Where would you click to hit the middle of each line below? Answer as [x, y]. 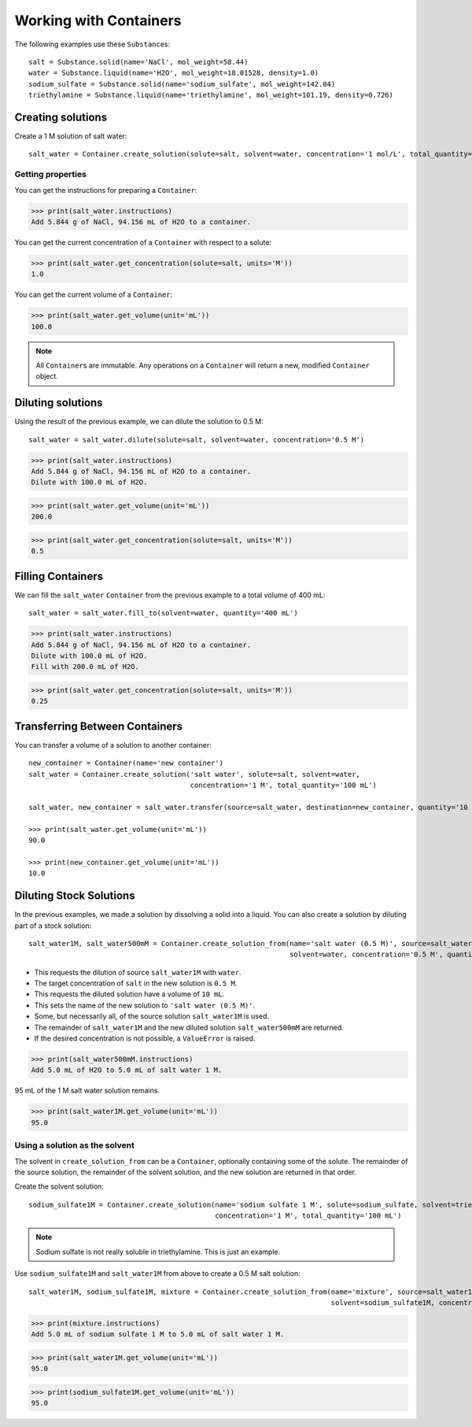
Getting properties [50, 175]
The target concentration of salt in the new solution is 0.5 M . [136, 983]
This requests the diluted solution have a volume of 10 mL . [129, 994]
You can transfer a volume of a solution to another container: [113, 745]
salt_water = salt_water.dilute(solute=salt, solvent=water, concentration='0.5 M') [197, 440]
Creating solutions [61, 117]
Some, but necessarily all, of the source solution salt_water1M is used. [151, 1016]
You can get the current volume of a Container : [94, 294]
